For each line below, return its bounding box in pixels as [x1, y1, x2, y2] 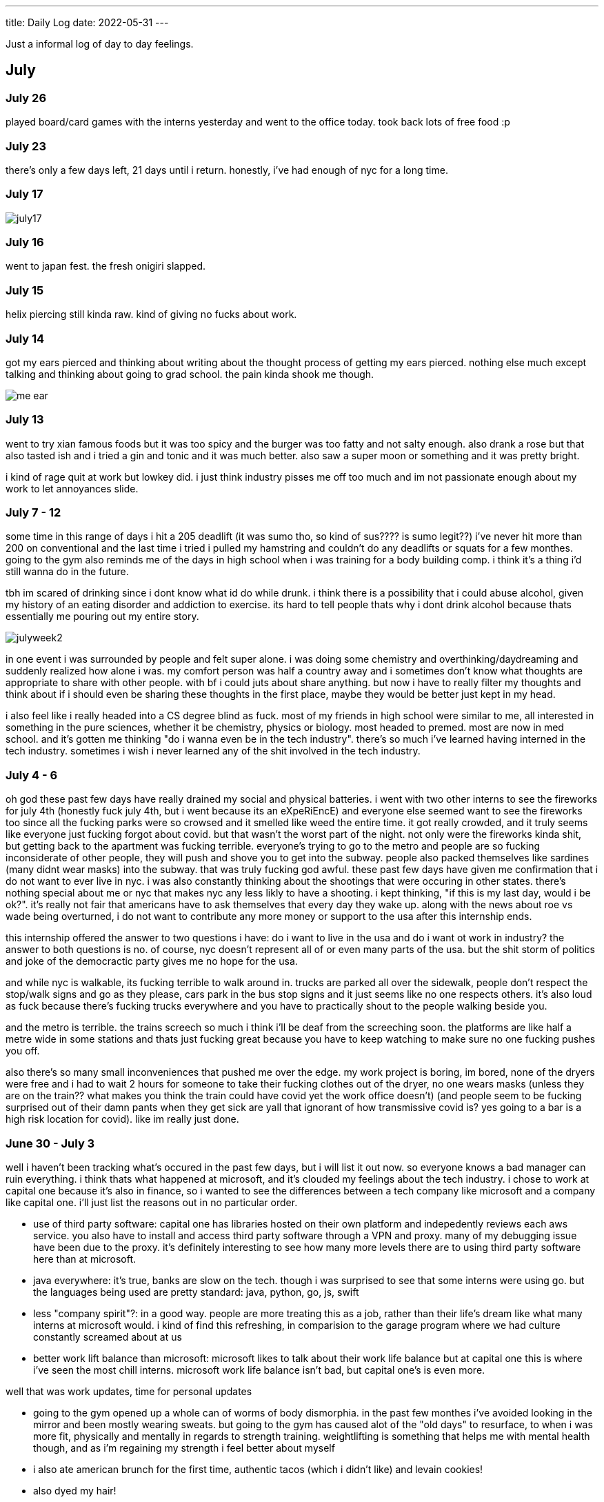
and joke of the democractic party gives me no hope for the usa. [6, 955, 298, 968]
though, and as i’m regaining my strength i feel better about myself [33, 1441, 335, 1454]
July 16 [6, 235, 44, 250]
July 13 [6, 412, 44, 427]
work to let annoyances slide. [6, 482, 139, 494]
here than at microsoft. [33, 1252, 137, 1265]
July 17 [6, 187, 43, 201]
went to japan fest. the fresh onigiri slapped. [6, 260, 206, 272]
